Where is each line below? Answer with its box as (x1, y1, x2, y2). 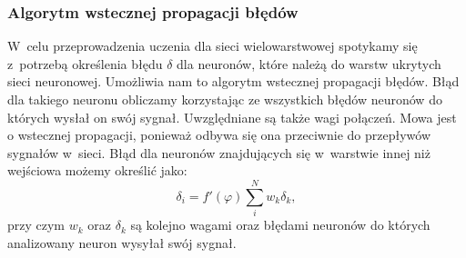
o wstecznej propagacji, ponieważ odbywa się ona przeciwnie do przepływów (7, 125, 431, 144)
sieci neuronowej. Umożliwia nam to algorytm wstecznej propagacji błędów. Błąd (7, 72, 460, 91)
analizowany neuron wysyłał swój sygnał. (7, 233, 237, 252)
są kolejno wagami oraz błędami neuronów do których (130, 215, 431, 234)
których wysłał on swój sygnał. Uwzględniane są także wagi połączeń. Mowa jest (7, 107, 457, 126)
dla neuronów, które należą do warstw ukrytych (177, 54, 441, 73)
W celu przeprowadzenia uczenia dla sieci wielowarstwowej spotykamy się (7, 36, 418, 55)
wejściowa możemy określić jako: (7, 161, 187, 180)
